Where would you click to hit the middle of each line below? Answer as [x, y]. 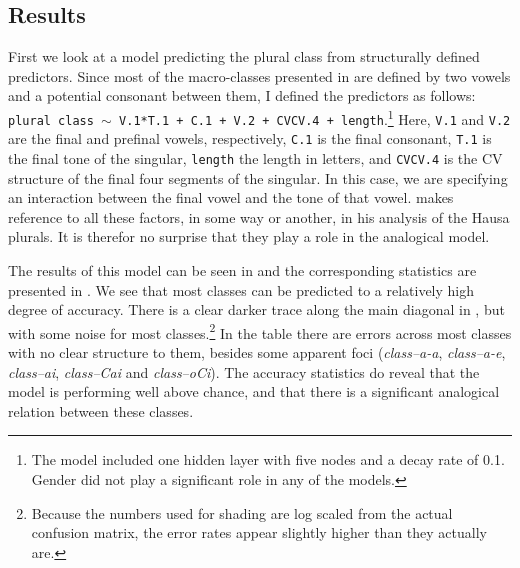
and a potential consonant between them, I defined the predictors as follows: [242, 95]
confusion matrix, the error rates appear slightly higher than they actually [259, 532]
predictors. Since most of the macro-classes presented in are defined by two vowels [259, 75]
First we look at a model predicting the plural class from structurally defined [244, 56]
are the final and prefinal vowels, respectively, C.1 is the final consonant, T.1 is [250, 138]
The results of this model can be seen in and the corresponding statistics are [242, 269]
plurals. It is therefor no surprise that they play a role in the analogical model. [249, 236]
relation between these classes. [101, 410]
